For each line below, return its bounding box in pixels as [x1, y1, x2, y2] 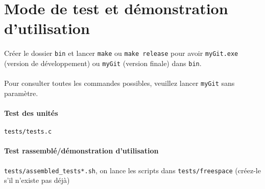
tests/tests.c [4, 128, 52, 136]
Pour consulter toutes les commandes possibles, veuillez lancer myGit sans [4, 78, 235, 88]
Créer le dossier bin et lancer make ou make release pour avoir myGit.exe [4, 48, 238, 58]
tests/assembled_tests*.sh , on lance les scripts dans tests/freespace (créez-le [4, 165, 261, 175]
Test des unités [4, 107, 58, 118]
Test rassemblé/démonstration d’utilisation [4, 145, 159, 156]
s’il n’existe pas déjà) [4, 175, 70, 185]
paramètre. [4, 87, 38, 98]
